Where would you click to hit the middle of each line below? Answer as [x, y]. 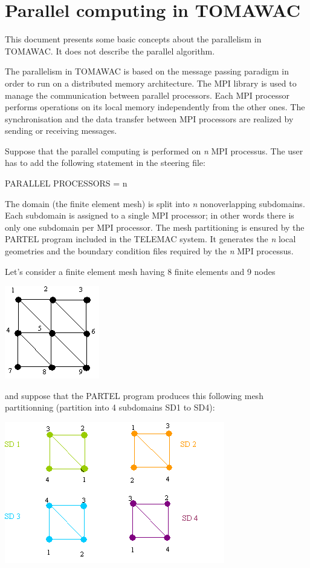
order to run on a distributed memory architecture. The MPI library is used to [151, 83]
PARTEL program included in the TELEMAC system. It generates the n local [150, 239]
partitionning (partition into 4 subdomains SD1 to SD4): [110, 407]
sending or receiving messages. [61, 130]
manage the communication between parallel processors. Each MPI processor [147, 95]
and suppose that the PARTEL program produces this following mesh [134, 395]
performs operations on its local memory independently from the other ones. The [155, 107]
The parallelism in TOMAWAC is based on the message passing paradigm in [147, 71]
